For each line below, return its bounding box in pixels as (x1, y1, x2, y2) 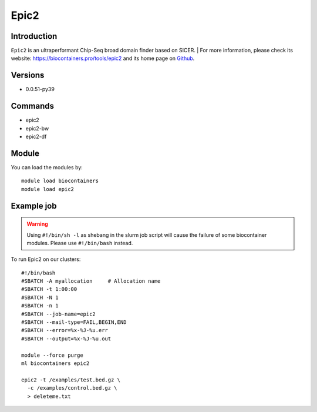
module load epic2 (21, 186, 75, 192)
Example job (11, 200, 57, 211)
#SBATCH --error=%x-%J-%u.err (21, 327, 109, 334)
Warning (26, 220, 48, 227)
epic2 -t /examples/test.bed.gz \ (21, 376, 120, 383)
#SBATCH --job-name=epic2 (21, 310, 96, 317)
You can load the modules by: (11, 163, 83, 170)
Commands (11, 101, 55, 111)
